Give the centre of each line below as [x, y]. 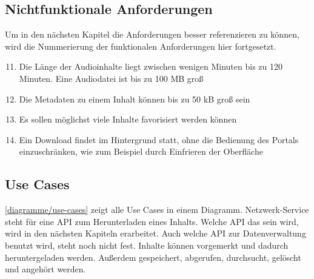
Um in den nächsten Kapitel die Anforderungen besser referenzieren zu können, [152, 34]
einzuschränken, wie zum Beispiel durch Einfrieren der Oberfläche [141, 151]
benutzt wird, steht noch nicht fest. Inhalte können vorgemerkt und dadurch [147, 245]
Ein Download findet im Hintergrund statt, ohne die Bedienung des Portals [159, 139]
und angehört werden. [45, 269]
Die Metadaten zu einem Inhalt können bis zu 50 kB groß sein [135, 99]
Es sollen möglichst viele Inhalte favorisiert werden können [128, 119]
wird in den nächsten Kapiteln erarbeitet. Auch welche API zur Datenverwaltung [155, 233]
